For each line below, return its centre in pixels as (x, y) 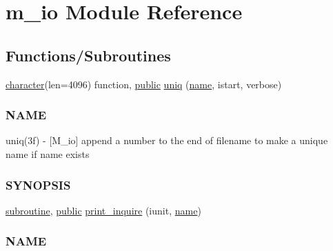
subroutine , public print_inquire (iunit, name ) (103, 210)
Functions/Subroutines (88, 55)
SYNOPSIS (38, 184)
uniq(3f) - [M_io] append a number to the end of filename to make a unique (167, 140)
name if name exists (48, 153)
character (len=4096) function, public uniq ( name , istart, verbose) (144, 84)
